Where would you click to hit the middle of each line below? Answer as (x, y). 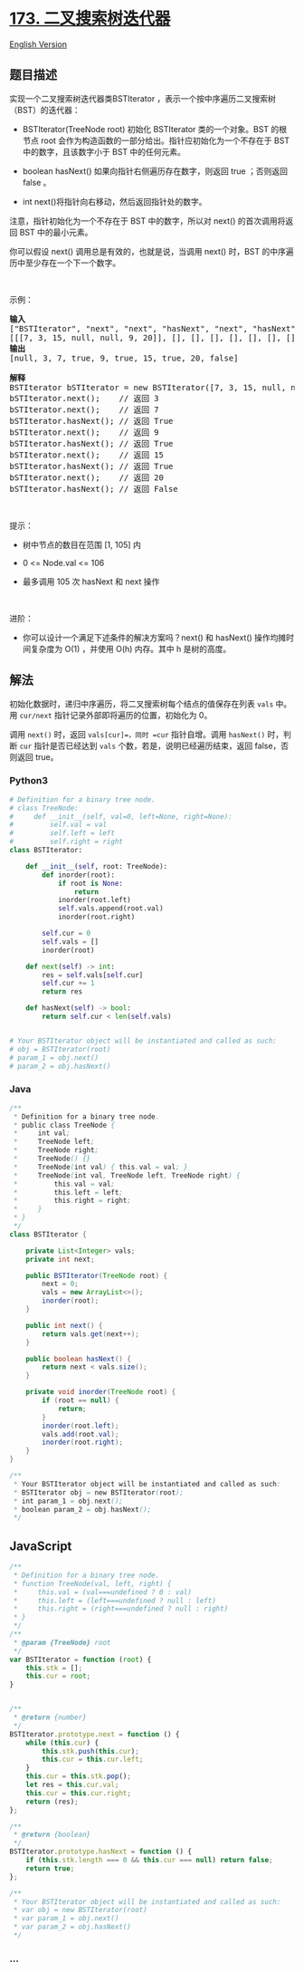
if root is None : (90, 883)
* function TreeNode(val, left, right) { (92, 1583)
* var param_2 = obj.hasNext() (72, 1927)
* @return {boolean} (52, 1835)
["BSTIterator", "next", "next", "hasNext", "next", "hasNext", (155, 328)
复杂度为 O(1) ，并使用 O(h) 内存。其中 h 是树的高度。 (131, 649)
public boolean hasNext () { (78, 1359)
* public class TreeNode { (64, 1125)
